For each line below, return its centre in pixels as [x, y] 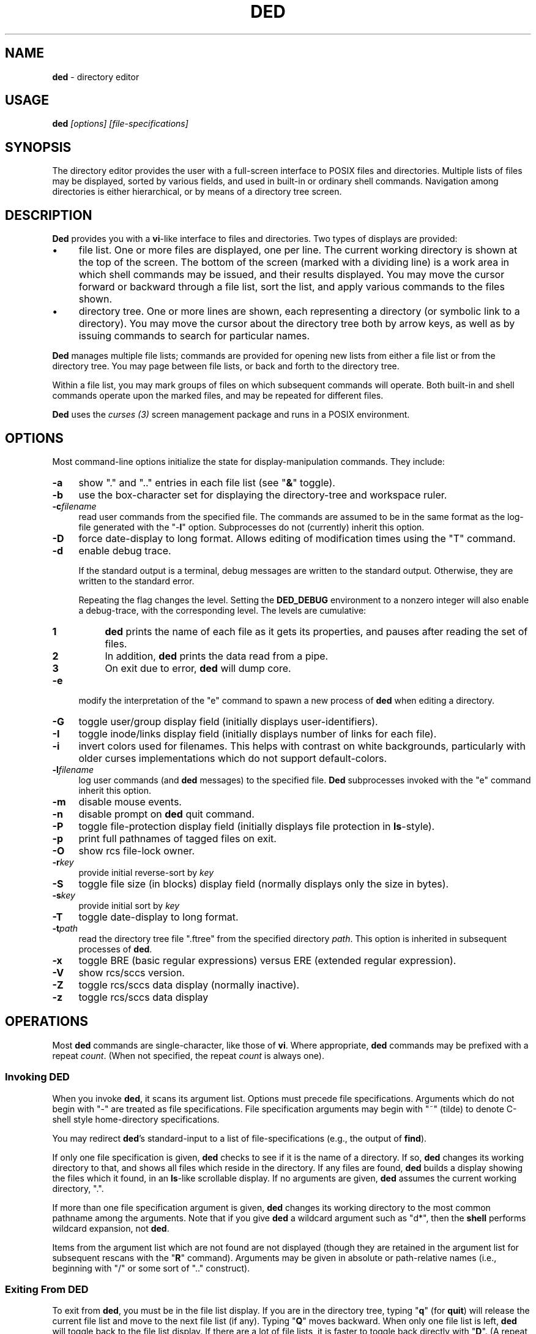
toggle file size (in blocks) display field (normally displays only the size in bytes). [264, 884]
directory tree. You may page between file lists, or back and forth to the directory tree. [226, 366]
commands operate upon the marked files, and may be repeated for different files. [218, 396]
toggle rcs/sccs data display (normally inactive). [189, 985]
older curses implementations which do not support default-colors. [233, 758]
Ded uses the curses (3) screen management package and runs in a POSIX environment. [231, 415]
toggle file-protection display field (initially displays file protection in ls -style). [257, 826]
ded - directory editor [96, 77]
